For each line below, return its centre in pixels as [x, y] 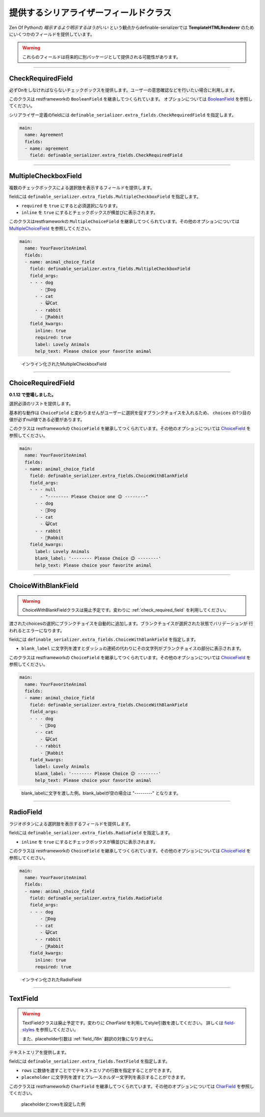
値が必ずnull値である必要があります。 [47, 420]
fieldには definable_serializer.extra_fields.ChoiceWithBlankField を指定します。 [104, 639]
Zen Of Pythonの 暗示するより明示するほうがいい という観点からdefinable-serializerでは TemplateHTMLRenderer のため [132, 27]
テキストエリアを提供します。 [39, 1052]
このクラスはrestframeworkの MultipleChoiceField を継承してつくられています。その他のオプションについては [124, 221]
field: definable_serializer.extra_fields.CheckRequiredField [106, 155]
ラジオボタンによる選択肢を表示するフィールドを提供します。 [71, 824]
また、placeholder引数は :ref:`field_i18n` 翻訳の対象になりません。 [89, 1038]
